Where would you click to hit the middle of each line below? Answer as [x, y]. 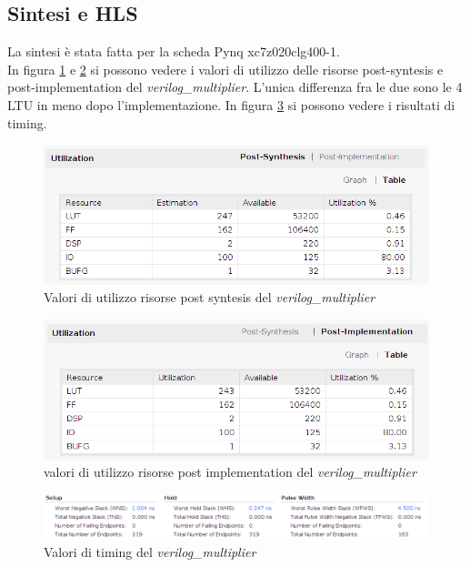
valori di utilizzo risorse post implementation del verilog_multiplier [230, 472]
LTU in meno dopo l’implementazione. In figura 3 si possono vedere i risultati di [231, 104]
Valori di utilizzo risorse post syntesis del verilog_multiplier [210, 297]
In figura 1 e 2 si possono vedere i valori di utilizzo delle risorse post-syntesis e [225, 69]
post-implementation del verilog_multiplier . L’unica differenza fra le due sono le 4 [235, 87]
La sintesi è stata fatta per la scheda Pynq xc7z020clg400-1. [174, 51]
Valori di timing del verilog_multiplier [150, 552]
